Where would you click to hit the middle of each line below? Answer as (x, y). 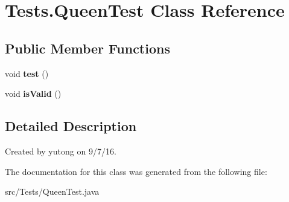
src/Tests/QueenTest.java (52, 191)
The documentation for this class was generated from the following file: (136, 171)
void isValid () (33, 93)
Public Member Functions (87, 48)
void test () (27, 73)
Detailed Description (71, 126)
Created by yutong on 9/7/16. (61, 151)
